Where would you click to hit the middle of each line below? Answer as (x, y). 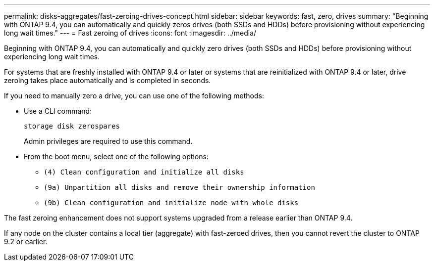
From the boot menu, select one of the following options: (116, 156)
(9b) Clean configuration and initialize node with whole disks (171, 203)
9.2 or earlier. (26, 242)
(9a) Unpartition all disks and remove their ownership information (179, 187)
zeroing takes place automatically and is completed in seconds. (108, 80)
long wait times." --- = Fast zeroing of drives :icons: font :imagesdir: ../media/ (130, 33)
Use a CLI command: (58, 111)
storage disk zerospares (72, 126)
